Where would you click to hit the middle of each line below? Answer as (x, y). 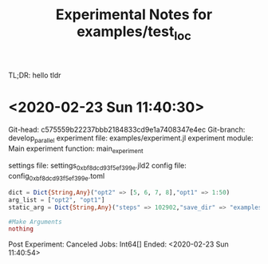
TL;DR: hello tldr (35, 75)
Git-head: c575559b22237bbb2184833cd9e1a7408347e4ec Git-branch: (127, 129)
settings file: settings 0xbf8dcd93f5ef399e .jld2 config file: (98, 167)
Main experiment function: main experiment (76, 149)
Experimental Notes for (134, 15)
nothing (21, 229)
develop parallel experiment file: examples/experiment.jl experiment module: (131, 139)
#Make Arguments (35, 222)
